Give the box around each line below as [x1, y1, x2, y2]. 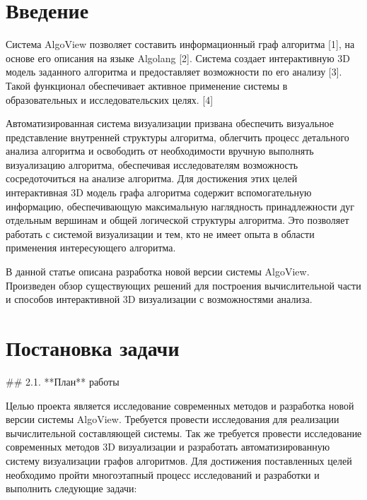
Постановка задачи [6, 333, 180, 362]
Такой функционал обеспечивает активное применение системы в [6, 78, 288, 93]
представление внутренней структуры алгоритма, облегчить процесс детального [6, 129, 349, 144]
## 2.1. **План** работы [6, 374, 120, 388]
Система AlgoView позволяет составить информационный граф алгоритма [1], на [6, 37, 355, 52]
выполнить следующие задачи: [6, 481, 137, 496]
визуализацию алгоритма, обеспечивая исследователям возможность [6, 157, 298, 172]
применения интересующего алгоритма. [6, 240, 176, 255]
